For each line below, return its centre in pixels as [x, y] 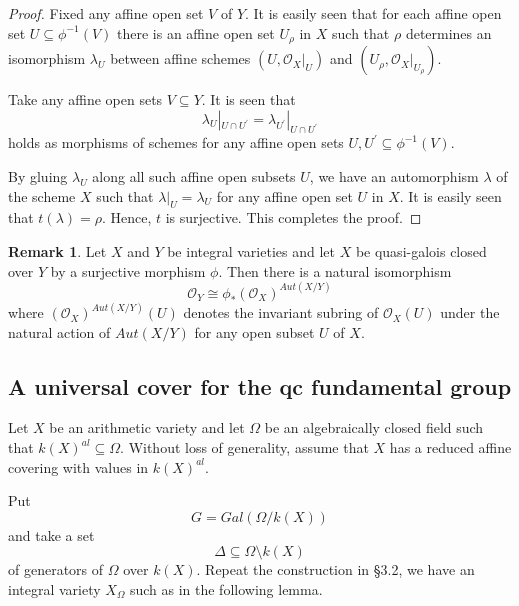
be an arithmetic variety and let [147, 427]
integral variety [54, 589]
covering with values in [78, 466]
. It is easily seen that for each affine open [373, 13]
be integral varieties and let [251, 251]
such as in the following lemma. [226, 589]
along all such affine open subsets [194, 176]
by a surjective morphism [128, 270]
